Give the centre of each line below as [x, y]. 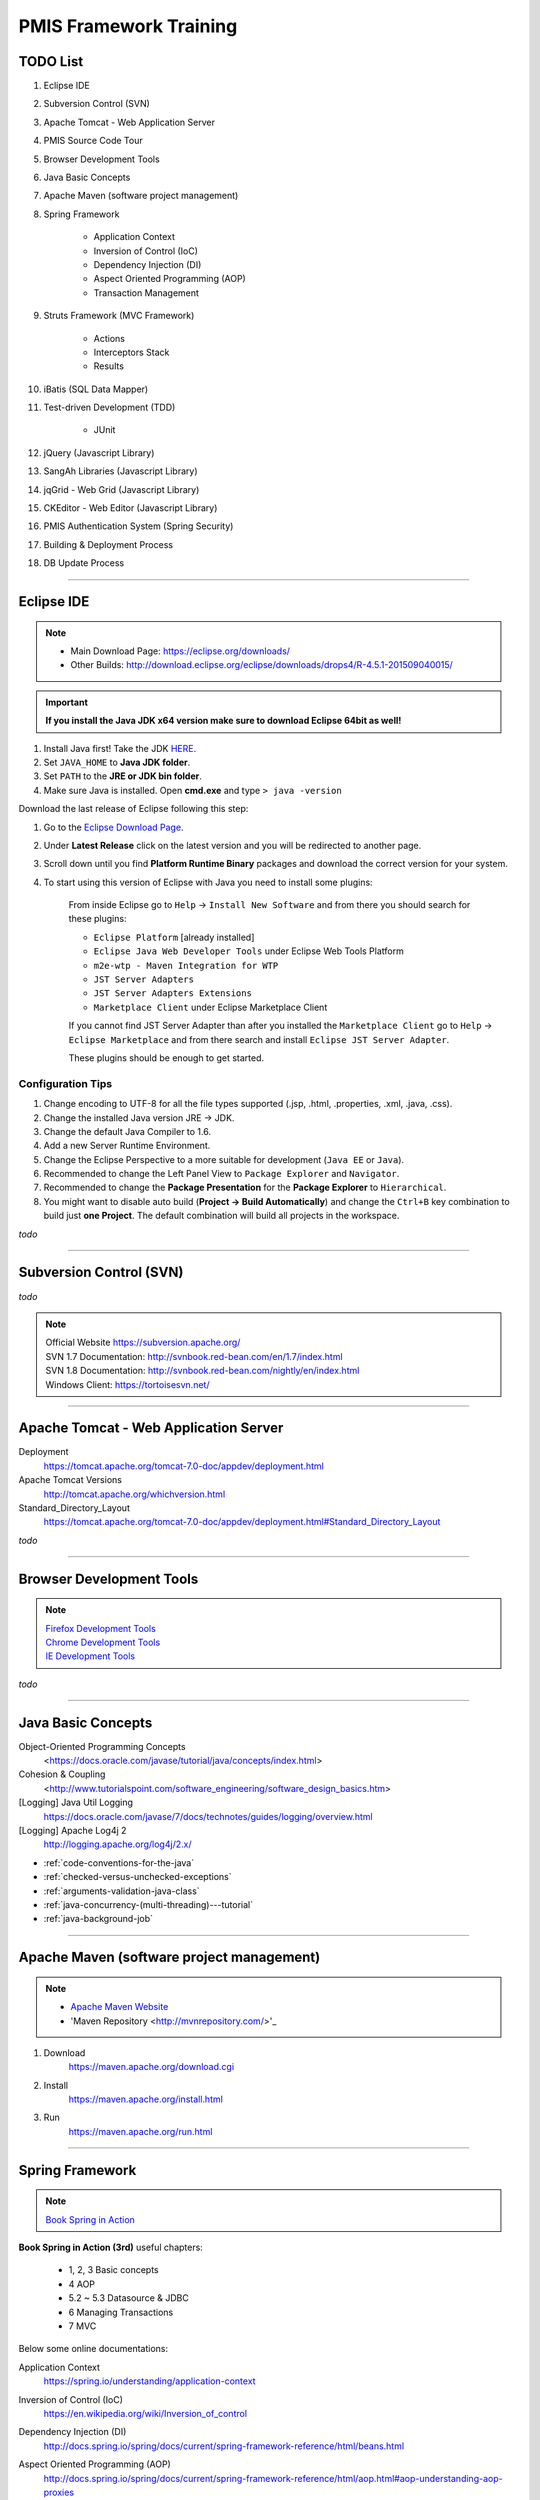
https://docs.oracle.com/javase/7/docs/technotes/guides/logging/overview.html [208, 1816]
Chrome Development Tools [103, 1642]
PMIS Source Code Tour [93, 141]
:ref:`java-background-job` [98, 1919]
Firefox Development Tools [101, 1628]
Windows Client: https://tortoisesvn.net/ [127, 1384]
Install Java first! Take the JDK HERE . [120, 748]
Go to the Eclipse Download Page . [113, 827]
